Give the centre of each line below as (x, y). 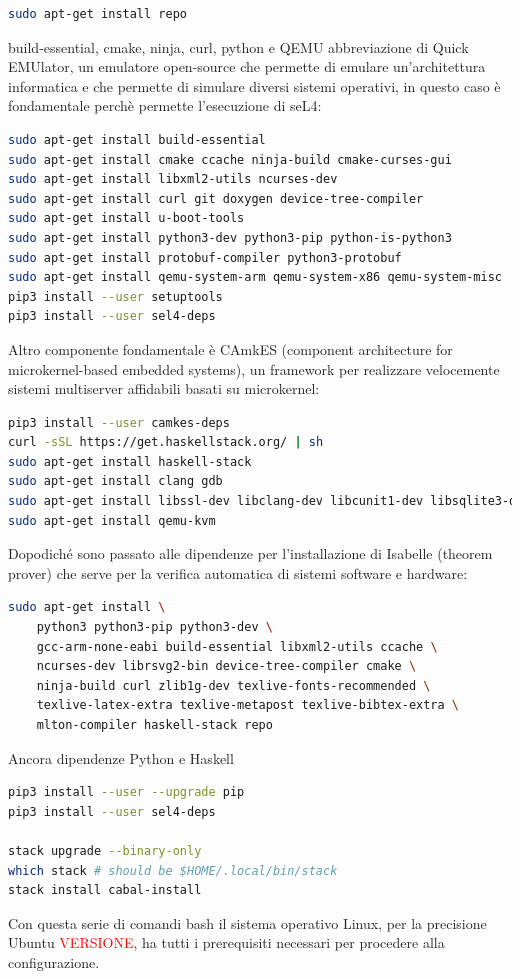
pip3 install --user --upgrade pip (126, 792)
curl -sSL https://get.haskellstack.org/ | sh (166, 442)
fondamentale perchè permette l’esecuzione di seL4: (165, 105)
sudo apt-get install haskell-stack (130, 461)
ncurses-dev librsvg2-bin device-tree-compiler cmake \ (226, 666)
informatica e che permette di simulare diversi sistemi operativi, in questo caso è (254, 85)
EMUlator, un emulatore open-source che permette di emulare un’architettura (247, 66)
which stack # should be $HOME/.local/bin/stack (173, 870)
